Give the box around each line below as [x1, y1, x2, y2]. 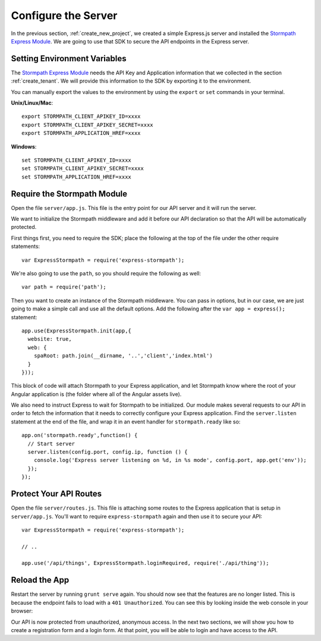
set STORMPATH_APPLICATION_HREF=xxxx [21, 173, 132, 180]
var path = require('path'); [21, 284, 106, 291]
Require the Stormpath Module [11, 188, 128, 199]
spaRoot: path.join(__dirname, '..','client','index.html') [33, 353, 213, 359]
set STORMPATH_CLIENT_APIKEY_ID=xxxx [21, 156, 132, 164]
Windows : [11, 143, 37, 150]
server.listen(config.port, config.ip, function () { [27, 449, 188, 455]
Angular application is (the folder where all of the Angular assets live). [11, 390, 182, 398]
